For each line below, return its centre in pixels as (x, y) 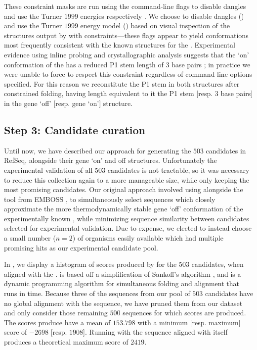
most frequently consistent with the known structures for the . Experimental (120, 45)
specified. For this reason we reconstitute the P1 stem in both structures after (122, 83)
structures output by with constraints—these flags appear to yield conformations (126, 35)
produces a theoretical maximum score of (66, 342)
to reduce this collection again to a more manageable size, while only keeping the (127, 179)
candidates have (229, 293)
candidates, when (217, 264)
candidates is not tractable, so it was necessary (178, 170)
